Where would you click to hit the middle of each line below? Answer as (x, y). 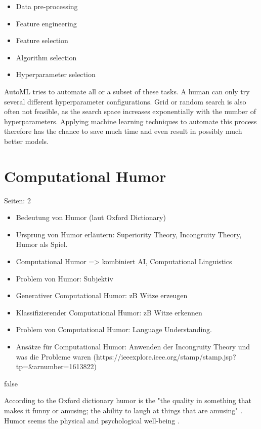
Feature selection (42, 40)
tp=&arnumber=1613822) (56, 366)
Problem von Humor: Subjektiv (64, 278)
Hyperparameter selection (56, 74)
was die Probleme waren (53, 356)
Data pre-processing (47, 6)
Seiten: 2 (17, 200)
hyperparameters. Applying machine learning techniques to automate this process (130, 121)
